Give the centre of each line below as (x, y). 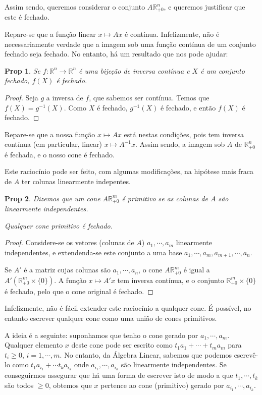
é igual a (197, 270)
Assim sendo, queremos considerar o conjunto (75, 7)
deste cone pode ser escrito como (122, 345)
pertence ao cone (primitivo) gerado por (162, 385)
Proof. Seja (21, 98)
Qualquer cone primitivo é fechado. (59, 225)
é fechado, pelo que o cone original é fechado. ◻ (79, 291)
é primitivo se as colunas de (165, 198)
